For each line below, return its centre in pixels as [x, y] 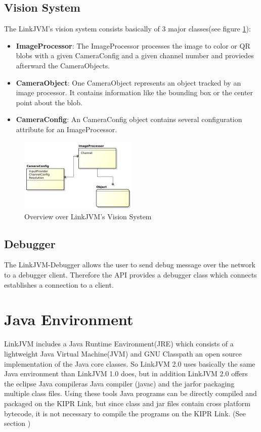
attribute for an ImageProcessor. [67, 129]
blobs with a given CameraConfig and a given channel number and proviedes [135, 55]
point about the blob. [49, 102]
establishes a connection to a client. [59, 284]
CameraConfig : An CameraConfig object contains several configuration [129, 119]
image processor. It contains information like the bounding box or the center [135, 92]
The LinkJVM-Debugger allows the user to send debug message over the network [130, 265]
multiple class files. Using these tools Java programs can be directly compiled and [130, 393]
